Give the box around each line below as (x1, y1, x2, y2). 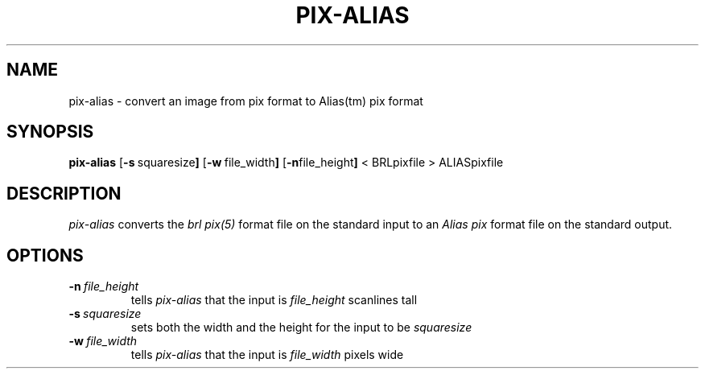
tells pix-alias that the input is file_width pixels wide (130, 348, 404, 362)
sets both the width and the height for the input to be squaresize (130, 320, 472, 335)
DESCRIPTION (6, 183, 122, 204)
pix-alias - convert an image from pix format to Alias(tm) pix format (68, 93, 423, 108)
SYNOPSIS (6, 122, 94, 142)
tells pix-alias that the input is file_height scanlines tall (130, 293, 418, 307)
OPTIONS (6, 245, 84, 266)
